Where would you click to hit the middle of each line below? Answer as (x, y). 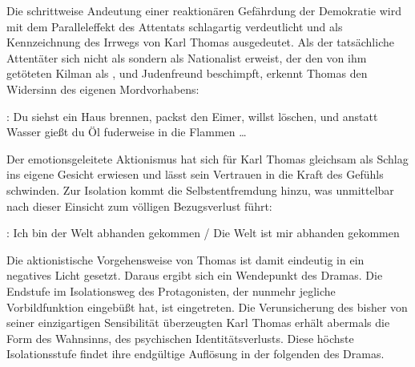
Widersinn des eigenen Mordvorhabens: (103, 89)
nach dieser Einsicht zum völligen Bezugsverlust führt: (139, 206)
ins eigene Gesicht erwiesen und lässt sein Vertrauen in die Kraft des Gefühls (195, 174)
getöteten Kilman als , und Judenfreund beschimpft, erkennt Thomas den (187, 73)
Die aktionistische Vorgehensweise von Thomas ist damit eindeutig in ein (185, 259)
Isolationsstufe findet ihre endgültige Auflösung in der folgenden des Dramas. (195, 354)
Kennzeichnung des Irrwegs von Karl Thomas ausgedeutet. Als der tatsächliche (200, 42)
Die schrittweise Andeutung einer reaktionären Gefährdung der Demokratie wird (204, 10)
